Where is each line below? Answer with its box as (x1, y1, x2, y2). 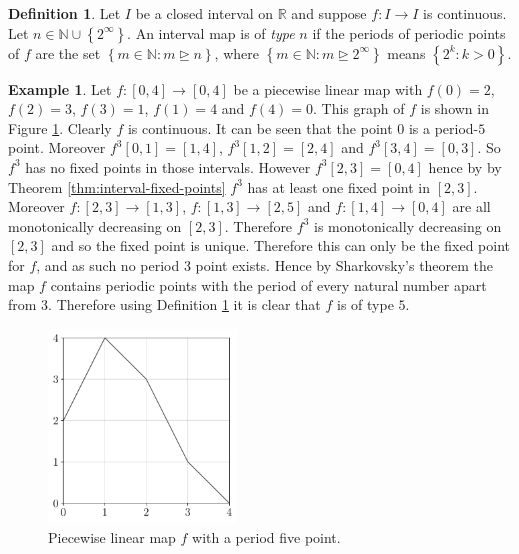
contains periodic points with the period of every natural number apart (50, 274, 487, 295)
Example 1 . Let (8, 78, 112, 99)
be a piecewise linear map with (233, 78, 423, 99)
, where (214, 42, 259, 63)
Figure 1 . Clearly (8, 117, 112, 138)
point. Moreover (8, 137, 106, 158)
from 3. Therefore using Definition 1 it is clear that (8, 294, 321, 315)
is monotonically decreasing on (313, 215, 502, 236)
